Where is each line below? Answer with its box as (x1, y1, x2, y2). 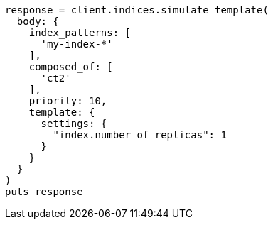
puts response (5, 186, 83, 197)
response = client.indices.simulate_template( (5, 4, 269, 16)
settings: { (41, 118, 107, 129)
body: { (16, 16, 59, 27)
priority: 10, (28, 95, 107, 106)
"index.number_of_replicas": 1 (53, 129, 227, 141)
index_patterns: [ (28, 27, 132, 38)
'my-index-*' (41, 38, 113, 50)
